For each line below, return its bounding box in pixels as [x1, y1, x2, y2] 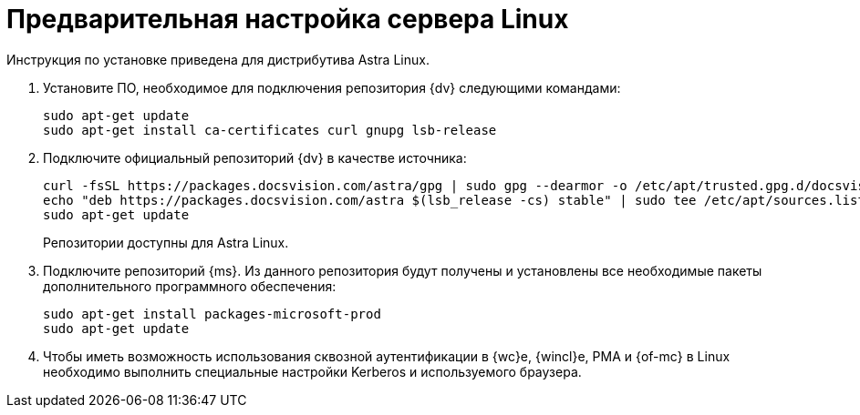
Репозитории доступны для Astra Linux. [43, 234, 289, 250]
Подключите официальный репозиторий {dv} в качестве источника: [43, 149, 467, 166]
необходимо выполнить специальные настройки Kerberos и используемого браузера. [43, 363, 582, 380]
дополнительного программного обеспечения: [43, 278, 337, 294]
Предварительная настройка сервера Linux [6, 4, 569, 35]
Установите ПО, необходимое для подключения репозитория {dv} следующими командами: [43, 79, 621, 96]
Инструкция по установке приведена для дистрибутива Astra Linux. [6, 51, 430, 67]
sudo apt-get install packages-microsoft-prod [43, 306, 381, 321]
